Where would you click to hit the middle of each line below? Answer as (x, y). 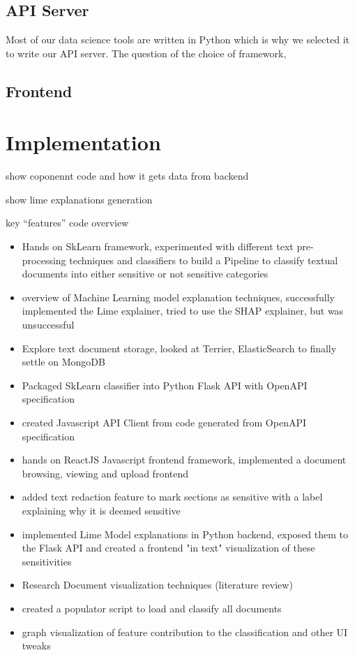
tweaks (36, 646)
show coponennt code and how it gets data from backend (127, 176)
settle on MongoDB (63, 362)
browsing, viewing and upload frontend (105, 473)
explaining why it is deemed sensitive (101, 510)
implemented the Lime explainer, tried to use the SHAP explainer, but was (183, 311)
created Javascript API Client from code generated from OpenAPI (164, 423)
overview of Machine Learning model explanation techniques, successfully (178, 297)
